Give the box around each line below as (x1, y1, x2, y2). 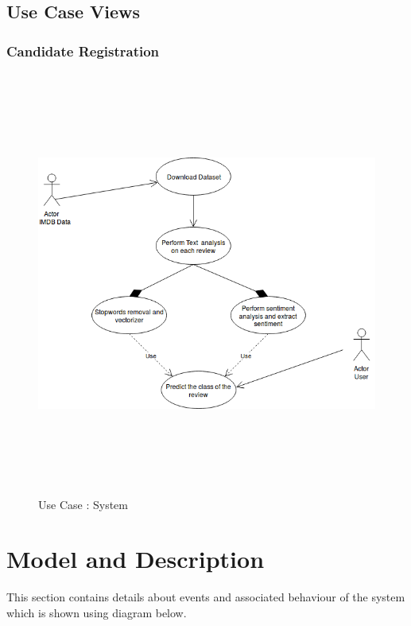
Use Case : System (38, 496, 128, 512)
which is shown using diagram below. (6, 604, 187, 620)
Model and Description (6, 542, 265, 575)
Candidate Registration (6, 41, 160, 60)
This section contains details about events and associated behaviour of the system (6, 589, 405, 605)
